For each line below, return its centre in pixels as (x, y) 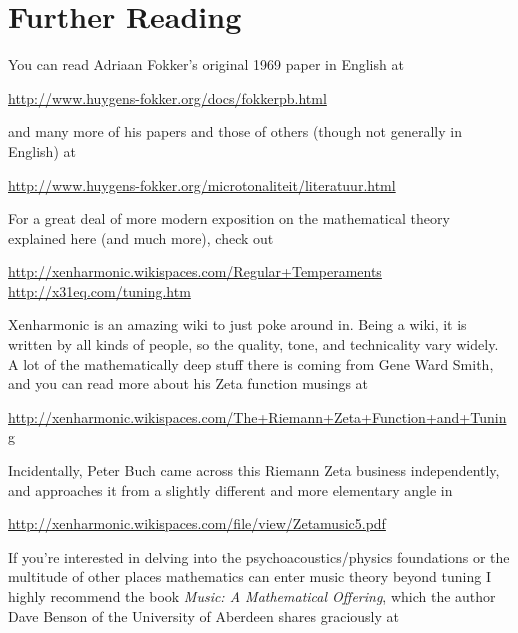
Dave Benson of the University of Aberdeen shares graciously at (203, 615)
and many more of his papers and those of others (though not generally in (235, 131)
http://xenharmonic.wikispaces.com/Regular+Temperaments (195, 271)
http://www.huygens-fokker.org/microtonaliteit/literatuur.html (202, 184)
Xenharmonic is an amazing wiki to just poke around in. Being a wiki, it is (237, 324)
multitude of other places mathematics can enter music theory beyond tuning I (249, 576)
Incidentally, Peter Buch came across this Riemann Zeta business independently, (254, 470)
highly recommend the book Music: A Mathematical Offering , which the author (252, 596)
